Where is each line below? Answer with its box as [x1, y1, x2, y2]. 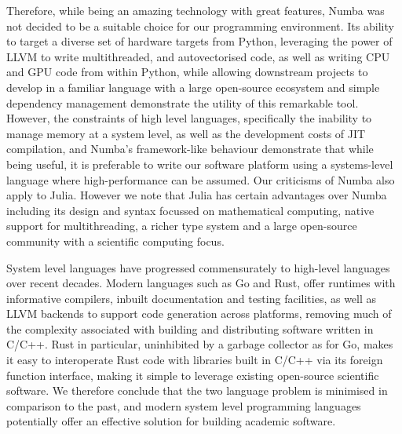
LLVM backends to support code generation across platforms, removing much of [6, 305, 392, 322]
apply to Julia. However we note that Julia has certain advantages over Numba [6, 187, 387, 203]
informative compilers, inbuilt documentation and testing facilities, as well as [6, 290, 377, 306]
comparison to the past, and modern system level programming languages [6, 397, 361, 414]
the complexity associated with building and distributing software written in [6, 320, 374, 337]
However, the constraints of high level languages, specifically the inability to [6, 110, 372, 126]
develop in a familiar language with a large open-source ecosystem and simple [6, 78, 380, 95]
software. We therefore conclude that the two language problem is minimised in [6, 382, 388, 399]
